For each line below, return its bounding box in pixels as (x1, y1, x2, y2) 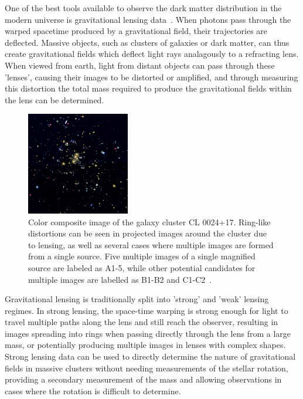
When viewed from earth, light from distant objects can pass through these (5, 59, 275, 71)
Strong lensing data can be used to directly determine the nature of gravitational (5, 350, 296, 363)
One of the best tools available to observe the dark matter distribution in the (5, 2, 282, 13)
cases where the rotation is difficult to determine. (5, 384, 181, 397)
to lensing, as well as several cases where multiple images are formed (28, 238, 274, 251)
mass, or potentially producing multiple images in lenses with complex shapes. (5, 339, 286, 351)
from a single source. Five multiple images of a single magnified (28, 250, 256, 262)
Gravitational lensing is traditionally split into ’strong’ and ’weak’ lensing (5, 293, 269, 305)
